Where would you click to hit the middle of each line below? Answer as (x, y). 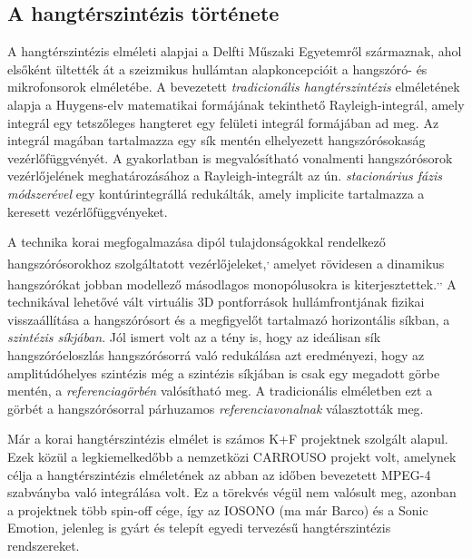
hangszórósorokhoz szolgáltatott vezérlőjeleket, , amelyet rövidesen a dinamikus (226, 261)
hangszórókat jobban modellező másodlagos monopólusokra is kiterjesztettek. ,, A (232, 282)
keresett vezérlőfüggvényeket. (88, 211)
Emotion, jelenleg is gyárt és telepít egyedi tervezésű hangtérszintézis (199, 528)
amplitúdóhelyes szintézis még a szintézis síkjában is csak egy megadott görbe (224, 372)
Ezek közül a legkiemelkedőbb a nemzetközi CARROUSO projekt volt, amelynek (232, 456)
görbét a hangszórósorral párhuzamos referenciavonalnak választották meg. (216, 408)
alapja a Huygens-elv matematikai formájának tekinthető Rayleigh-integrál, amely (236, 104)
